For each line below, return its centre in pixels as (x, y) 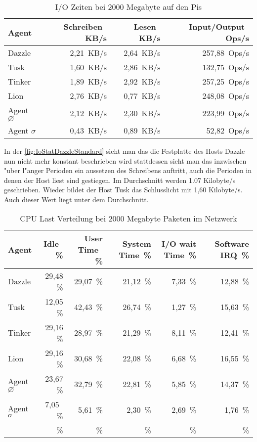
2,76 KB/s (88, 96)
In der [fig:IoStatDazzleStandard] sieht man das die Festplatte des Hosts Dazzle (125, 151)
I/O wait (179, 244)
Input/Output (217, 26)
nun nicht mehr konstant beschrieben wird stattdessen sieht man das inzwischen (125, 160)
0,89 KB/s (142, 130)
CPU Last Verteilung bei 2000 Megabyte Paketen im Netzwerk (128, 218)
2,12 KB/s (88, 113)
